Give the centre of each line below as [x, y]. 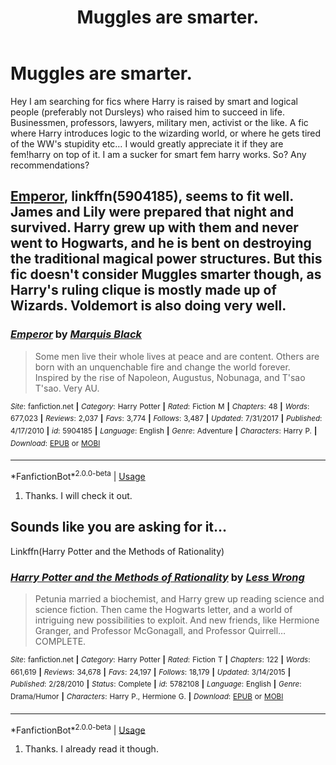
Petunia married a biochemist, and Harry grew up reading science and [179, 599]
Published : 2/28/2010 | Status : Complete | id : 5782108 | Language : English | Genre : [156, 684]
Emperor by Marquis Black [76, 334]
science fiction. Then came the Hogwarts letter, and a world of [163, 610]
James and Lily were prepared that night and [152, 212]
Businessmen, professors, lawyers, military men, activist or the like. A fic [159, 122]
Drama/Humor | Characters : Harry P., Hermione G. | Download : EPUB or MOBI [147, 696]
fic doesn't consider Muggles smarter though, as [166, 274]
